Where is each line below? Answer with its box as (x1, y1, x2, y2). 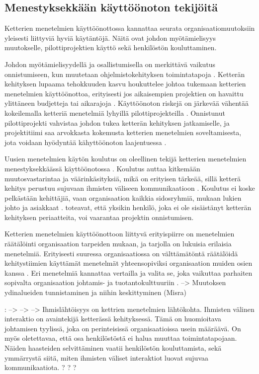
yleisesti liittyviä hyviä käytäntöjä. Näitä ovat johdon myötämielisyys (4, 32, 216, 43)
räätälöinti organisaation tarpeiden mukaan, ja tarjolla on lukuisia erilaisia (4, 238, 232, 249)
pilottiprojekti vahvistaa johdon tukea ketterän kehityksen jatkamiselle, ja (4, 117, 230, 128)
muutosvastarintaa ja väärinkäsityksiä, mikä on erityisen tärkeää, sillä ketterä (4, 173, 241, 183)
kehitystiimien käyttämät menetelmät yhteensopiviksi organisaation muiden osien (4, 258, 253, 268)
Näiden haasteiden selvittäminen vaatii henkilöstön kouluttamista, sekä (4, 343, 222, 353)
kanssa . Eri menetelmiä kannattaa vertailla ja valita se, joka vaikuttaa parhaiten (4, 267, 253, 278)
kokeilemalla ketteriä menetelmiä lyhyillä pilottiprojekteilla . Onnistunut (4, 107, 225, 118)
